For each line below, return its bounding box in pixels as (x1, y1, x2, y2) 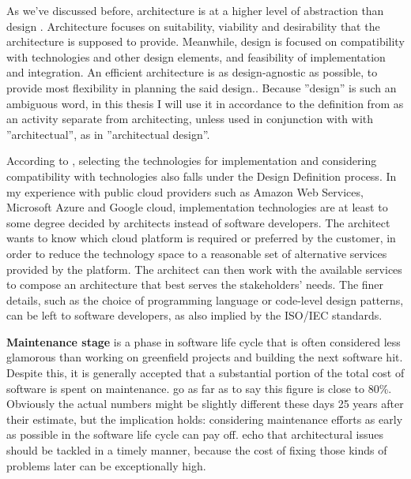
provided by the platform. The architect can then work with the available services (6, 260, 402, 277)
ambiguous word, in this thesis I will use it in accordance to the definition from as (6, 95, 404, 111)
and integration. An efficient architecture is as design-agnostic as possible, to (6, 64, 378, 80)
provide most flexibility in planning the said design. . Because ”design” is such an (6, 79, 397, 95)
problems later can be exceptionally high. (6, 457, 206, 473)
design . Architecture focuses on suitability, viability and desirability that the (6, 17, 380, 34)
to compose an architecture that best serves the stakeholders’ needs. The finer (6, 276, 384, 293)
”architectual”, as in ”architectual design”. (6, 125, 210, 142)
